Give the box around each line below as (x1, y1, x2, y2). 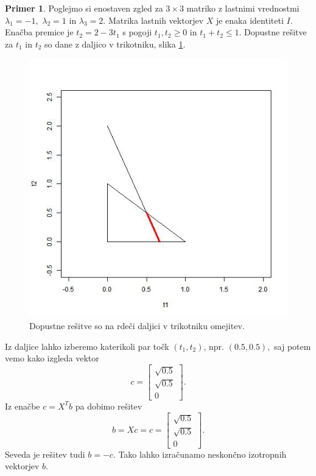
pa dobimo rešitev (75, 399, 142, 412)
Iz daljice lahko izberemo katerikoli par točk (5, 339, 169, 352)
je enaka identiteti (216, 13, 284, 26)
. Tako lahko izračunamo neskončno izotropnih (113, 447, 287, 460)
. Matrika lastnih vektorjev (103, 13, 204, 26)
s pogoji (122, 26, 152, 38)
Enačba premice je (5, 26, 74, 38)
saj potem (274, 339, 311, 352)
